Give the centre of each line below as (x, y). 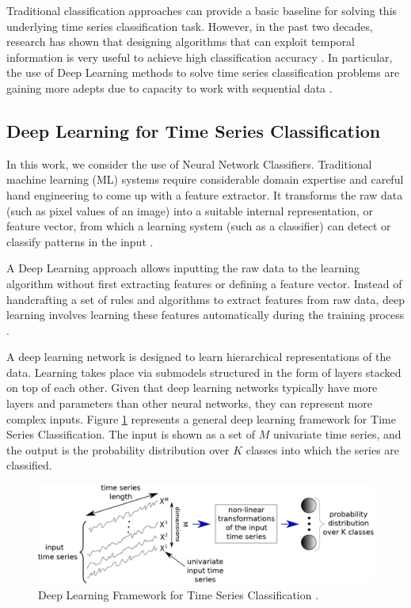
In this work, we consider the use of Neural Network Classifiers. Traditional (189, 163)
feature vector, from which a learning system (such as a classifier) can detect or (199, 226)
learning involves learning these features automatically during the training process (205, 315)
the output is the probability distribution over (118, 449)
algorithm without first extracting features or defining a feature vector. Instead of (204, 283)
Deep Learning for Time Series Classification (194, 130)
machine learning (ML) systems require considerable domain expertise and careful (205, 179)
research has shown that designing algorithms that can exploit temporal (181, 42)
